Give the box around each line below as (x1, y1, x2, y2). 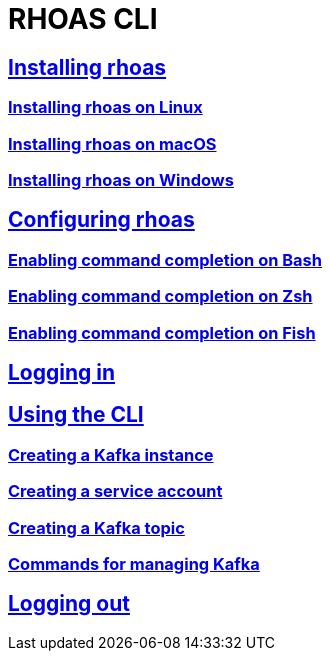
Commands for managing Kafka (8, 553, 260, 574)
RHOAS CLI (8, 2, 158, 36)
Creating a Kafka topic (8, 517, 185, 538)
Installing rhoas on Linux (8, 97, 203, 118)
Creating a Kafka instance (8, 444, 214, 465)
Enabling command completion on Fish (8, 322, 316, 343)
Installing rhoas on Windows (8, 169, 234, 190)
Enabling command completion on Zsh (8, 286, 313, 307)
